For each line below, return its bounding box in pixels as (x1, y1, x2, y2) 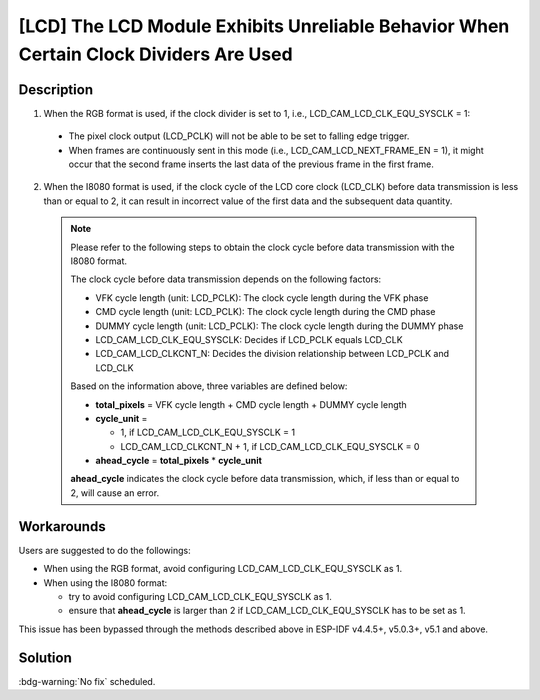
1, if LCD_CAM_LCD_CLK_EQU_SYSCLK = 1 (120, 426, 296, 439)
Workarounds (18, 518, 106, 535)
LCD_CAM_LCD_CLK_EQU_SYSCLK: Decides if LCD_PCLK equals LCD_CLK (95, 333, 404, 345)
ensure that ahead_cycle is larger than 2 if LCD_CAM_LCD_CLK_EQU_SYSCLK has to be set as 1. (68, 605, 466, 617)
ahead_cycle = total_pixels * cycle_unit (95, 455, 262, 467)
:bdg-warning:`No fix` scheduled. (18, 675, 156, 687)
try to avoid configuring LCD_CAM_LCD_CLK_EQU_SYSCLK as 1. (68, 590, 332, 602)
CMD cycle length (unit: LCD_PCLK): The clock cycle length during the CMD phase (95, 306, 436, 318)
